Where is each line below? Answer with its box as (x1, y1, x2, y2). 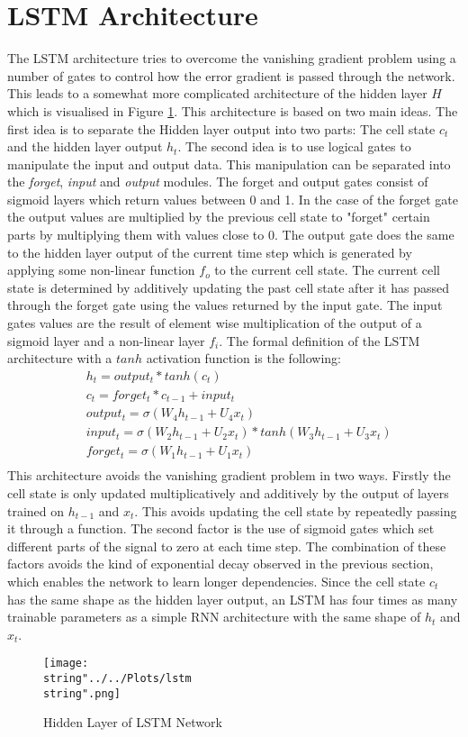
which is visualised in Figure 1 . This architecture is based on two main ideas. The (7, 101, 458, 120)
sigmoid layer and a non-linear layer (7, 331, 205, 350)
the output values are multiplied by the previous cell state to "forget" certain (7, 207, 430, 226)
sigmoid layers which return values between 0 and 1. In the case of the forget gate (7, 189, 458, 208)
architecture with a (7, 349, 112, 368)
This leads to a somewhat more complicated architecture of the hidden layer (7, 84, 427, 103)
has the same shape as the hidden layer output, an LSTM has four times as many (7, 589, 458, 608)
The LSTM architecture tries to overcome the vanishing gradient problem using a (7, 49, 456, 68)
